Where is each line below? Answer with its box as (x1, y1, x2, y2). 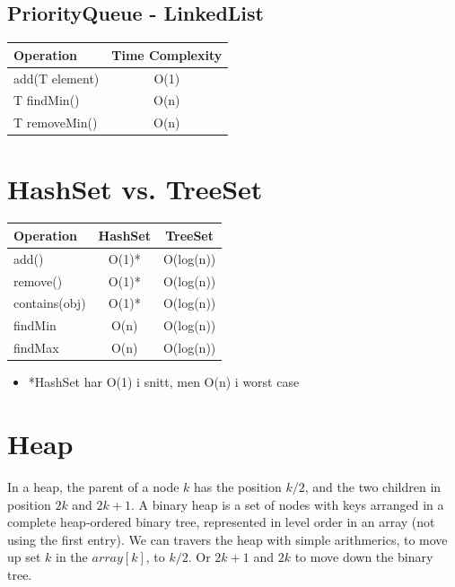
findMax (13, 338, 59, 357)
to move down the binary (294, 548, 433, 566)
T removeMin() (13, 113, 98, 132)
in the (56, 548, 88, 566)
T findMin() (13, 91, 80, 110)
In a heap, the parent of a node (7, 477, 179, 495)
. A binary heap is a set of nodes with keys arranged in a (131, 495, 444, 513)
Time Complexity (111, 45, 223, 64)
